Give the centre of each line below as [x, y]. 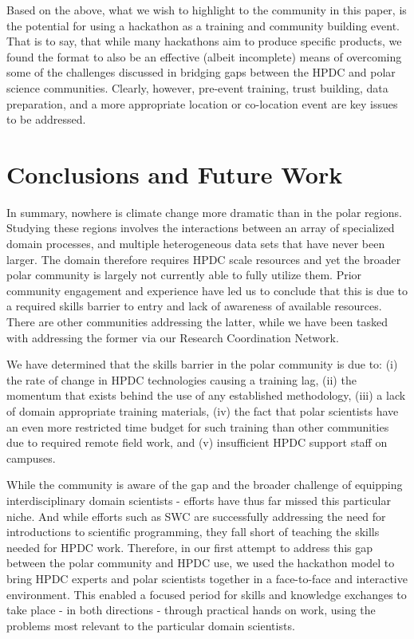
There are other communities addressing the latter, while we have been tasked [197, 322]
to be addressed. [46, 119]
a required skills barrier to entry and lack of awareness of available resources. [194, 306]
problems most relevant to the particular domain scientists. [151, 625]
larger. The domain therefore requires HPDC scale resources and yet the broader [204, 259]
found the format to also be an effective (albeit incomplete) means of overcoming [204, 56]
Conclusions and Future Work [175, 174]
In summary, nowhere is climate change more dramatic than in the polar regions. [204, 212]
